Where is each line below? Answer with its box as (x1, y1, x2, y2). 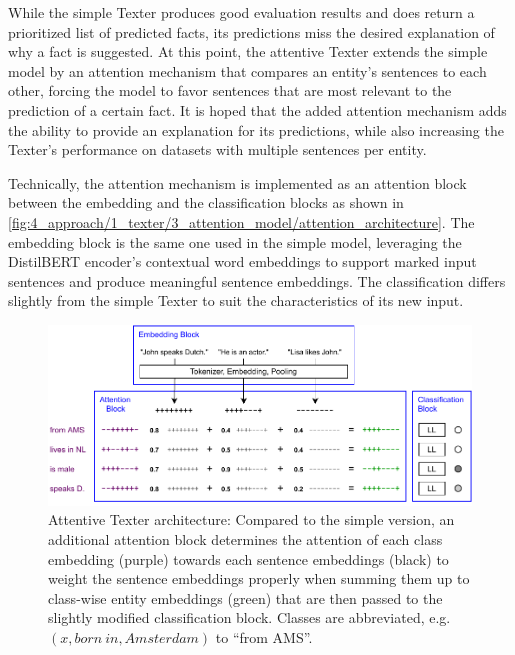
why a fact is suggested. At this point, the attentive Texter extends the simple (8, 41, 488, 62)
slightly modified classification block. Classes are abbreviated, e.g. (48, 607, 451, 628)
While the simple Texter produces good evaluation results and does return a (8, 2, 475, 22)
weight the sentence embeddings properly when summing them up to (48, 568, 470, 589)
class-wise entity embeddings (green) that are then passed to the (48, 587, 443, 608)
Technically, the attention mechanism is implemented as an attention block (8, 172, 467, 193)
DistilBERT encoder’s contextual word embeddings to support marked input (8, 251, 477, 272)
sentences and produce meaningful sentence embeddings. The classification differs (8, 270, 506, 291)
